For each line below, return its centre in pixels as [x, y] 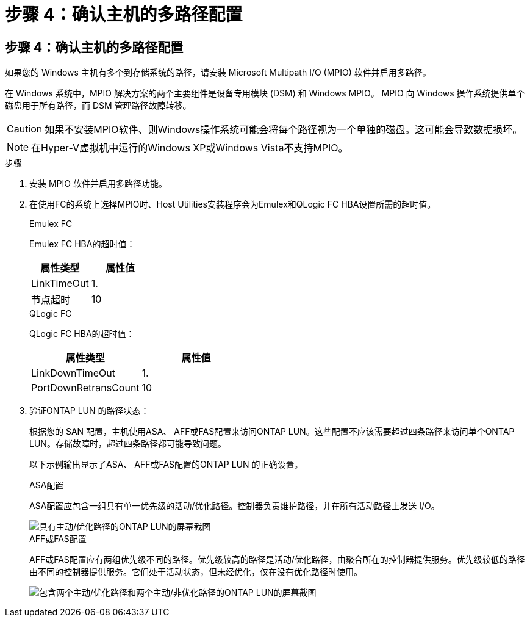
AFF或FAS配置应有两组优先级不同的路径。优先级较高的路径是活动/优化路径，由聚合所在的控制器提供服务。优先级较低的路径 [277, 560]
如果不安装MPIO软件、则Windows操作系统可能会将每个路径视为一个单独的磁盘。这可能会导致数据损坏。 [284, 130]
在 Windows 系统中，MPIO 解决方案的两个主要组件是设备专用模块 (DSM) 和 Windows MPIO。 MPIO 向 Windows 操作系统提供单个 [265, 93]
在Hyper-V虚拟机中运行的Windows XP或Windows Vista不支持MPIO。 [190, 148]
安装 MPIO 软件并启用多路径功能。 [98, 184]
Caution [25, 129]
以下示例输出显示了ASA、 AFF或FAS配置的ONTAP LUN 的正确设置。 [166, 465]
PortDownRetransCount [85, 388]
